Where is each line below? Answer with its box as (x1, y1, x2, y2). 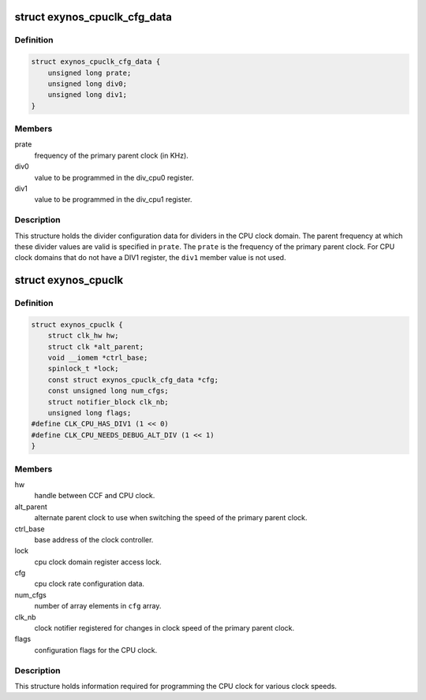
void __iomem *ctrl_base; (47, 353, 148, 363)
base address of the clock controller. (34, 534, 154, 544)
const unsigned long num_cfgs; (47, 386, 169, 396)
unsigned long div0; (47, 79, 128, 88)
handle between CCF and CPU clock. (34, 491, 155, 501)
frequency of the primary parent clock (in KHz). (34, 151, 189, 160)
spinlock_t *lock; (47, 364, 119, 374)
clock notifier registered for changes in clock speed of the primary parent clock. (34, 624, 295, 633)
